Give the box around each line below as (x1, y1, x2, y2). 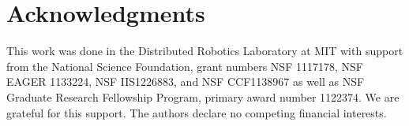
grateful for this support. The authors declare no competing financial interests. (6, 104, 387, 120)
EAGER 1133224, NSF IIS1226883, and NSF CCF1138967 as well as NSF (6, 73, 365, 90)
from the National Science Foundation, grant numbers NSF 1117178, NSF (6, 57, 363, 74)
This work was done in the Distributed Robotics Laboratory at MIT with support (6, 43, 403, 59)
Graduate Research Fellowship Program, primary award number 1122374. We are (6, 88, 400, 105)
